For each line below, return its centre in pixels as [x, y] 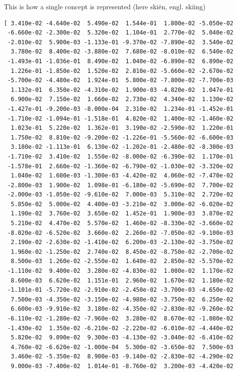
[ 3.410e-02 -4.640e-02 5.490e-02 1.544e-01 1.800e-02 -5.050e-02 [119, 23]
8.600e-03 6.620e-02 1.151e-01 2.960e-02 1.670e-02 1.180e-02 [122, 280]
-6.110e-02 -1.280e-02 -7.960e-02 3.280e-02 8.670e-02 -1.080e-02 [120, 319]
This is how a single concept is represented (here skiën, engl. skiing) [105, 6]
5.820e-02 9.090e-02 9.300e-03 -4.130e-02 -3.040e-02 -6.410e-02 [122, 338]
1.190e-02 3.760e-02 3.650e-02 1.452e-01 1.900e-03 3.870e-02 [122, 214]
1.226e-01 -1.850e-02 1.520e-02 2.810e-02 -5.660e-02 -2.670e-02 [122, 71]
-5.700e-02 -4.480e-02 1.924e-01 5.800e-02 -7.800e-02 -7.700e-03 [120, 80]
